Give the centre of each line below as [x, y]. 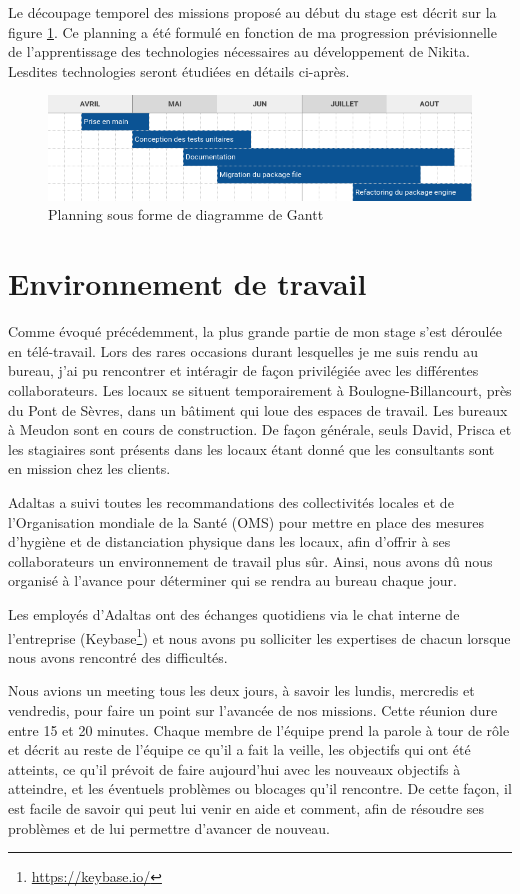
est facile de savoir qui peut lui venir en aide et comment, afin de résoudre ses [246, 807]
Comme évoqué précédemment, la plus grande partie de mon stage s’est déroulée [255, 331]
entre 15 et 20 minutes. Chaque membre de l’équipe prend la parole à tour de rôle [259, 729]
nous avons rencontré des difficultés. [118, 656]
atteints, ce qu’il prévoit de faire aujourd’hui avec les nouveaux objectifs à [234, 768]
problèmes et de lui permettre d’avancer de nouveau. [169, 827]
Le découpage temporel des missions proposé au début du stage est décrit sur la [252, 12]
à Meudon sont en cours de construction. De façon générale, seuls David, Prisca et [260, 429]
